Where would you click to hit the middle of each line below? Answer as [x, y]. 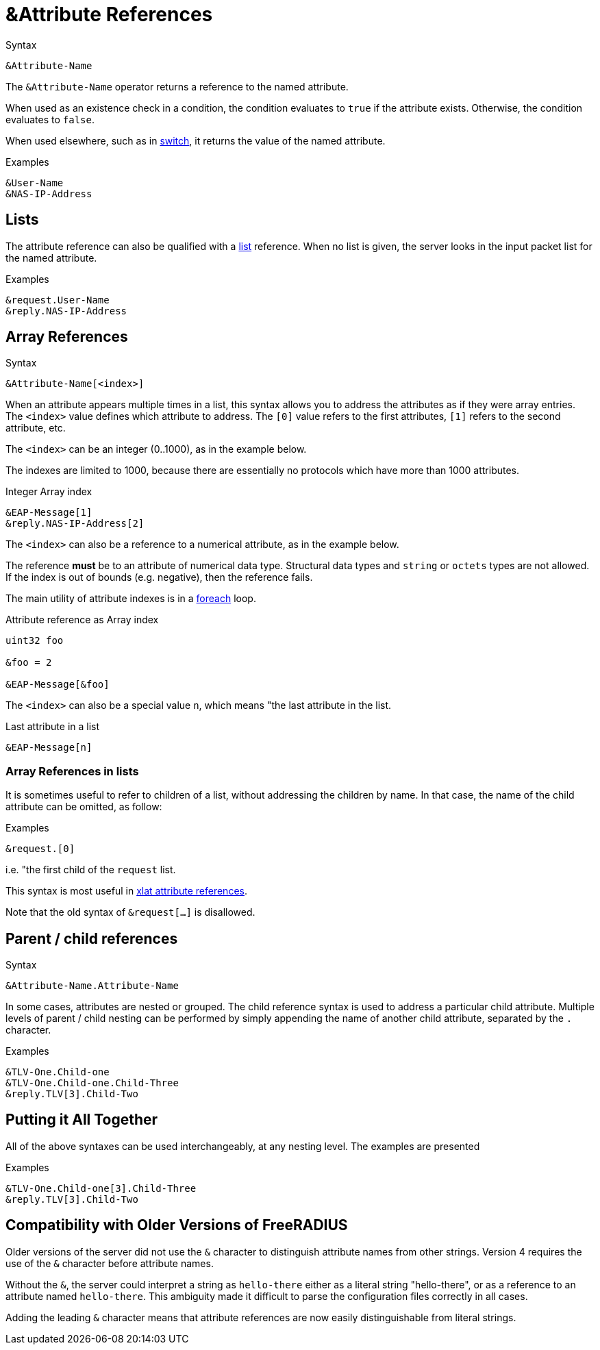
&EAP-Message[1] [49, 513]
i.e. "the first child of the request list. [91, 870]
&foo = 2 [29, 663]
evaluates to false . [50, 119]
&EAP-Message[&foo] [58, 685]
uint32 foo [35, 641]
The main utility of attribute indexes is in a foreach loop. [131, 599]
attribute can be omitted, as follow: [84, 807]
